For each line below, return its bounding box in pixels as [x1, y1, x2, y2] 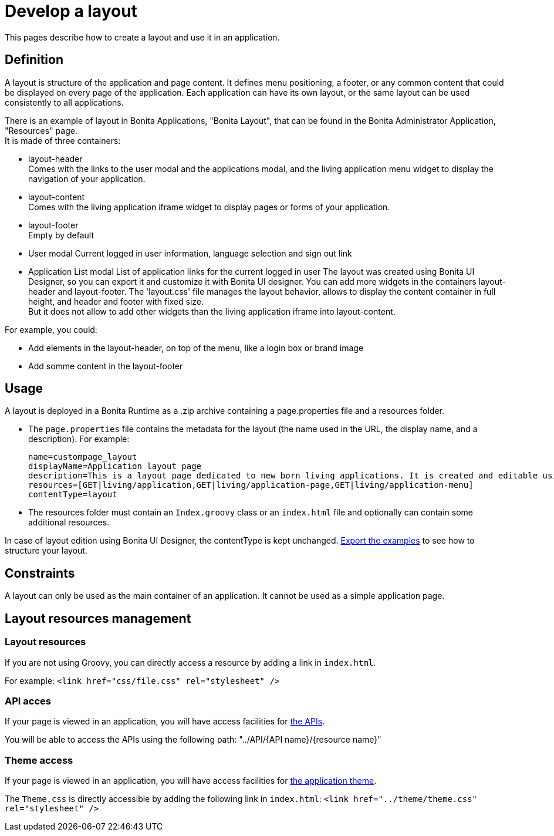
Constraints [5, 565, 75, 581]
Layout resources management [5, 611, 191, 626]
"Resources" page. [5, 125, 77, 136]
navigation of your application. [28, 173, 146, 184]
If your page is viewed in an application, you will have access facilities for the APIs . [5, 716, 325, 727]
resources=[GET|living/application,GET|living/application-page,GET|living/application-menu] [28, 480, 474, 490]
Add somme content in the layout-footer [28, 360, 183, 371]
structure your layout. [5, 545, 87, 556]
